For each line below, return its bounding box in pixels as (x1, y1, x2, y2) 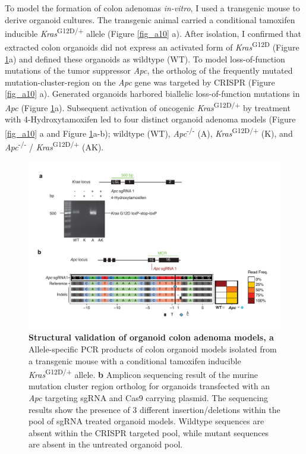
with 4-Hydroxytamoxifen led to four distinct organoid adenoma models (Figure (5, 113, 296, 125)
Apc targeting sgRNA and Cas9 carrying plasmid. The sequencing (29, 392, 268, 404)
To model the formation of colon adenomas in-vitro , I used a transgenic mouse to (5, 2, 300, 14)
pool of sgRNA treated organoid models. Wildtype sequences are (29, 415, 264, 427)
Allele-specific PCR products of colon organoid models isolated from (29, 342, 277, 355)
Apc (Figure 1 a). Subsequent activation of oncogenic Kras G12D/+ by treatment (5, 100, 291, 113)
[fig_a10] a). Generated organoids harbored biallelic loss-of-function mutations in (5, 87, 300, 100)
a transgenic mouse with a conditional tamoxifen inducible (29, 354, 241, 367)
